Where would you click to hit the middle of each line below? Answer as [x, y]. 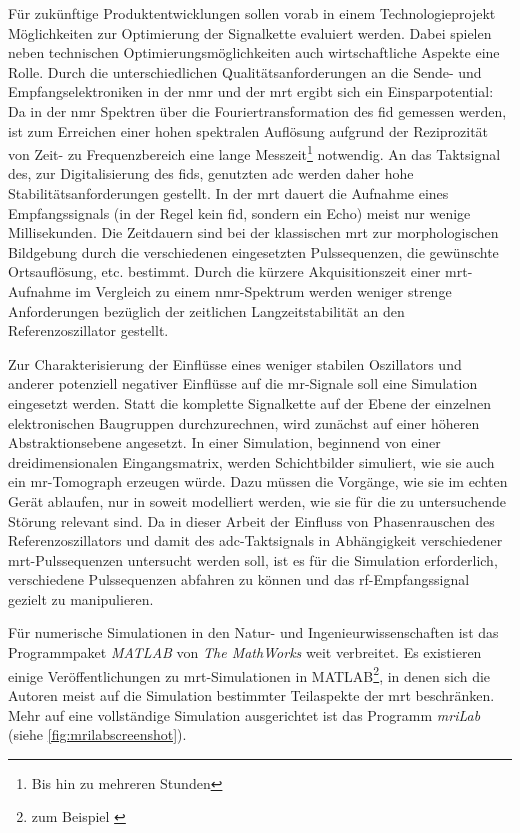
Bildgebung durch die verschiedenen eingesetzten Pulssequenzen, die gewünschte [253, 251]
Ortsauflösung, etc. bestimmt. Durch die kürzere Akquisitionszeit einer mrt [238, 271]
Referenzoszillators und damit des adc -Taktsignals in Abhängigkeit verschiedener [255, 540]
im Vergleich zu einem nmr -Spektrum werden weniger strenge [263, 290]
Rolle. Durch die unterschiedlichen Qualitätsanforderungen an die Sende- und [245, 71]
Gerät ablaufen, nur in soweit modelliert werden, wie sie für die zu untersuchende [257, 500]
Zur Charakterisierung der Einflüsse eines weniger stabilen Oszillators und [235, 363]
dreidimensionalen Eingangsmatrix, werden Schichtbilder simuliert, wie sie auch [251, 461]
